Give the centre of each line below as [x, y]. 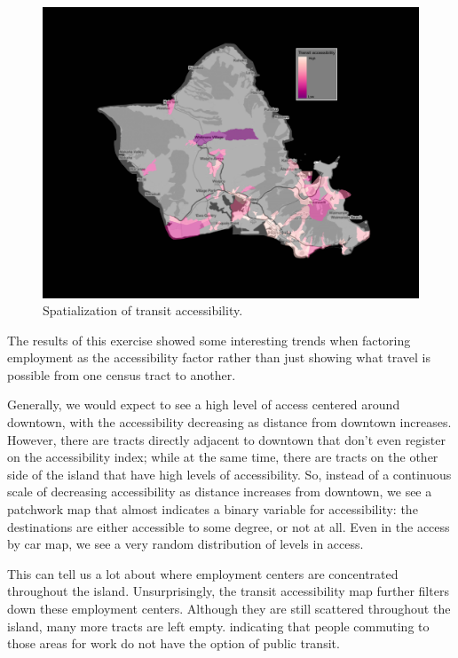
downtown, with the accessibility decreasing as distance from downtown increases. [229, 422]
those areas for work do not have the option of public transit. [174, 643]
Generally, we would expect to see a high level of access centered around [204, 404]
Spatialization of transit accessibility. [143, 310]
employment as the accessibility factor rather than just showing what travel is [219, 357]
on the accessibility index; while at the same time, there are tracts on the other [223, 457]
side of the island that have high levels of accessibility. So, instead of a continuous [229, 474]
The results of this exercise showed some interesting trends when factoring [209, 340]
